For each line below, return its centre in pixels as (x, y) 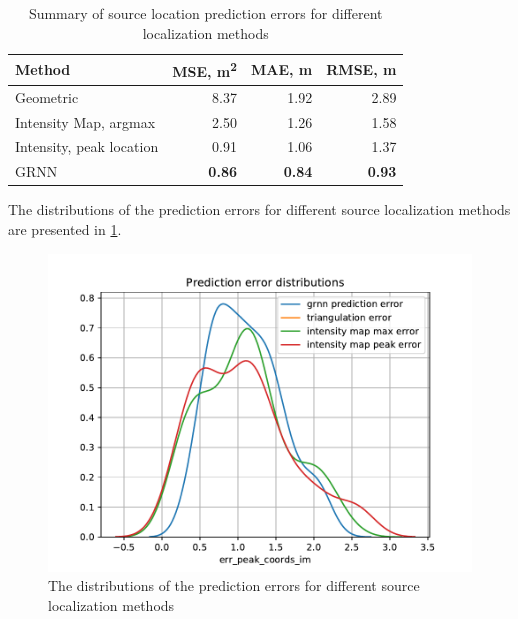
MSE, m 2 (204, 69)
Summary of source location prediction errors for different (205, 13)
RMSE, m (361, 69)
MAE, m (281, 69)
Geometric (47, 96)
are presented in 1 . (65, 228)
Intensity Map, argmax (85, 121)
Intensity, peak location (87, 146)
